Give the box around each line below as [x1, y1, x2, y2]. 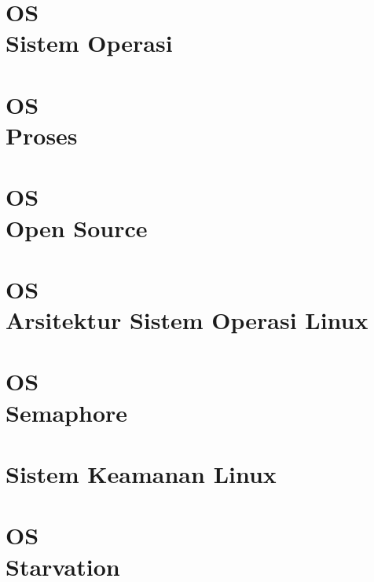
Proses [5, 119, 78, 151]
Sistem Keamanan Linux [5, 458, 277, 489]
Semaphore [5, 396, 128, 428]
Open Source [5, 211, 148, 243]
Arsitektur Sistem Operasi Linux [5, 304, 368, 336]
